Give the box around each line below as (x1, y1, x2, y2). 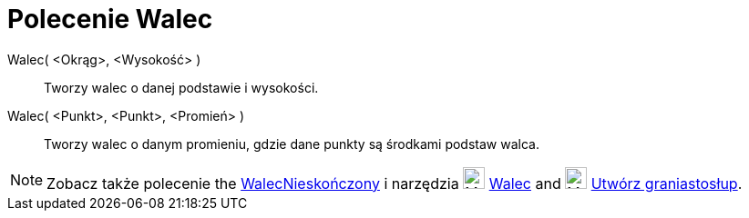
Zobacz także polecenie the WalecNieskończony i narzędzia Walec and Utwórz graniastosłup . (46, 173, 743, 193)
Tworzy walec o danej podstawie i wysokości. (44, 79, 319, 95)
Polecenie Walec (7, 4, 213, 35)
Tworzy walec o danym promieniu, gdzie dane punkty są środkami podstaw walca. (44, 135, 539, 152)
